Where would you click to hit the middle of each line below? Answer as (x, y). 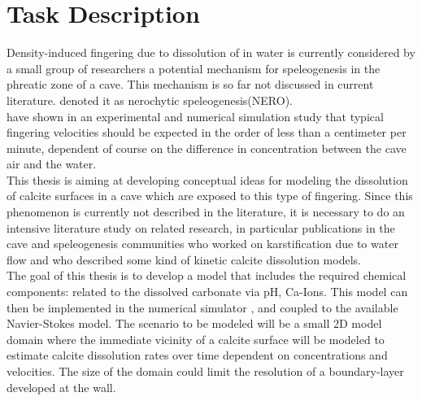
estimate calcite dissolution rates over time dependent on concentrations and (197, 355)
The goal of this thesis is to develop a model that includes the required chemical (207, 275)
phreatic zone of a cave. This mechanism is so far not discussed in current (190, 84)
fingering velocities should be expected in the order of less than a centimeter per (207, 132)
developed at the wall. (61, 387)
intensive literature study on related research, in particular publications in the (201, 227)
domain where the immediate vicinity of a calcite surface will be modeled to (196, 339)
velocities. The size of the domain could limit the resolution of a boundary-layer (205, 371)
